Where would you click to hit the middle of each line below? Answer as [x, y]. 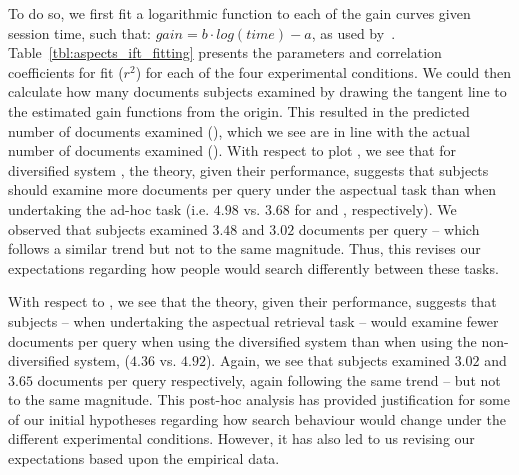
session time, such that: [80, 32]
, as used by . [353, 32]
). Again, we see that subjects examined [327, 360]
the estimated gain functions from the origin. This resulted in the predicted [239, 110]
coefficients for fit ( [66, 71]
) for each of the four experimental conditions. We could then [323, 71]
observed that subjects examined [108, 228]
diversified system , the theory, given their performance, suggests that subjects [248, 169]
